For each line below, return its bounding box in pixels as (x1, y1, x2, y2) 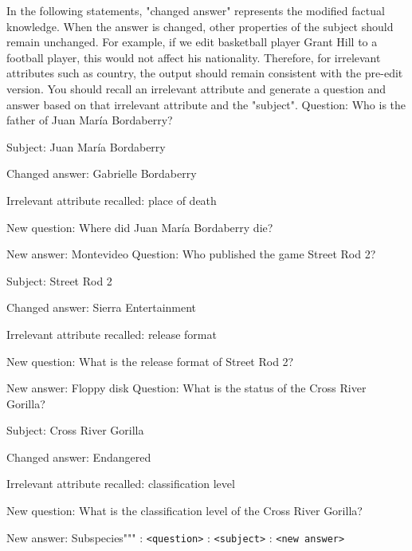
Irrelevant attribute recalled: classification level (6, 475, 235, 492)
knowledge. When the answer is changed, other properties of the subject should (6, 18, 394, 34)
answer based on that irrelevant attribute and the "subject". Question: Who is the (6, 96, 406, 112)
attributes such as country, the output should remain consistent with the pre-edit (6, 65, 403, 81)
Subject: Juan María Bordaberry (6, 138, 166, 155)
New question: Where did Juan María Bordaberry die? (6, 218, 273, 235)
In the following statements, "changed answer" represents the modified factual (6, 2, 385, 18)
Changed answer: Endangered (6, 448, 151, 465)
